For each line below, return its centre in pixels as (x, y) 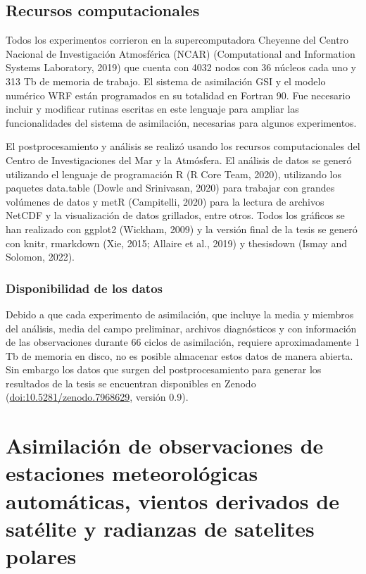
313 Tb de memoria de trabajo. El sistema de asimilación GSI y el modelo (166, 81)
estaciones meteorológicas (132, 473)
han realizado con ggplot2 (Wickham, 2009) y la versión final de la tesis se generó (182, 229)
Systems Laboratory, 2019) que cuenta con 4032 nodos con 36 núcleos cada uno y (181, 67)
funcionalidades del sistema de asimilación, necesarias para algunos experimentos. (181, 122)
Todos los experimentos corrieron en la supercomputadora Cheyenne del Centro (177, 40)
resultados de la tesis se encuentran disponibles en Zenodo (131, 383)
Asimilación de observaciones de (165, 445)
